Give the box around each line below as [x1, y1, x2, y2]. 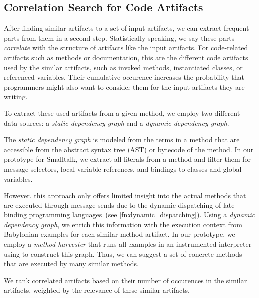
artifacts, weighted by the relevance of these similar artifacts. [4, 285, 190, 295]
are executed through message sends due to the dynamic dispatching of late [4, 199, 235, 210]
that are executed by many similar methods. [4, 258, 139, 269]
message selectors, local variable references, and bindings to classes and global [4, 163, 242, 174]
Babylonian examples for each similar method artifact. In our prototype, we [4, 229, 235, 239]
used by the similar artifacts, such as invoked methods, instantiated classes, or [4, 62, 243, 72]
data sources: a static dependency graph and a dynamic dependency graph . [4, 117, 229, 128]
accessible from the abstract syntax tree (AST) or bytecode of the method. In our [4, 144, 254, 154]
